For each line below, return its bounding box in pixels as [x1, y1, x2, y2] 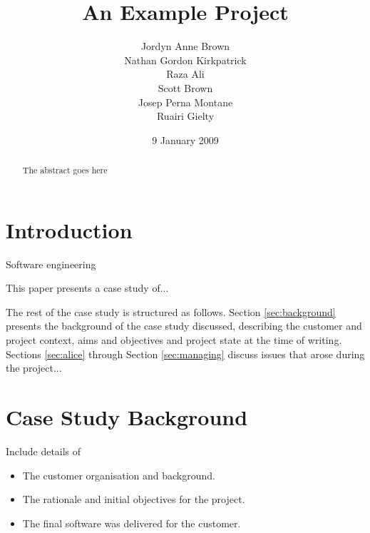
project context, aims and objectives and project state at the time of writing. [6, 333, 342, 347]
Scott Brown [158, 80, 213, 95]
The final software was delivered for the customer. [22, 515, 241, 530]
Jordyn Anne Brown [140, 39, 230, 54]
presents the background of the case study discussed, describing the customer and [6, 318, 362, 333]
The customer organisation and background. [22, 467, 215, 482]
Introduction [6, 215, 133, 244]
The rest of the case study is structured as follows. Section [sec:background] [6, 304, 336, 319]
